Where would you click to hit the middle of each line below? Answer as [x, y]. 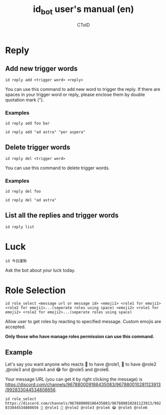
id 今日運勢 [16, 261]
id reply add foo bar [28, 123]
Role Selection [36, 290]
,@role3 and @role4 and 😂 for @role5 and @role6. [58, 370]
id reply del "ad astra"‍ [31, 200]
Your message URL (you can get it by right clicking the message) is [74, 379]
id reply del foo [23, 191]
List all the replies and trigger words [62, 215]
